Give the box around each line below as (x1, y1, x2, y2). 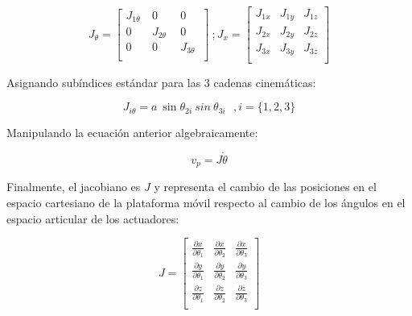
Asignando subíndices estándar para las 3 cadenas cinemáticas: (6, 73, 316, 90)
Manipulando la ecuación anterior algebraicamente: (6, 124, 258, 141)
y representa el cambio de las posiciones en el (154, 178, 377, 195)
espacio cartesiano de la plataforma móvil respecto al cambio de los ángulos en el (6, 193, 406, 210)
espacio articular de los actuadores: (6, 210, 179, 227)
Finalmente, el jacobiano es (6, 178, 141, 195)
